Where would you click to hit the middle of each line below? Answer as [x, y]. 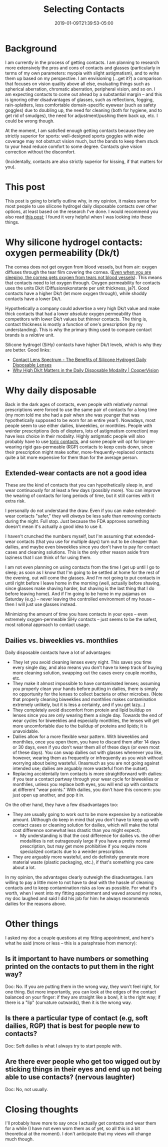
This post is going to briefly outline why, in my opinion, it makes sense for [81, 200]
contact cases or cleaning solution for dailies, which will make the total [85, 825]
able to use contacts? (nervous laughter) [70, 1077]
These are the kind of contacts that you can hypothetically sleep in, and [79, 485]
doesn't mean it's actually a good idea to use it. [54, 526]
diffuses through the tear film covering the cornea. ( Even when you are [78, 272]
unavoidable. [25, 731]
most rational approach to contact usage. [47, 625]
